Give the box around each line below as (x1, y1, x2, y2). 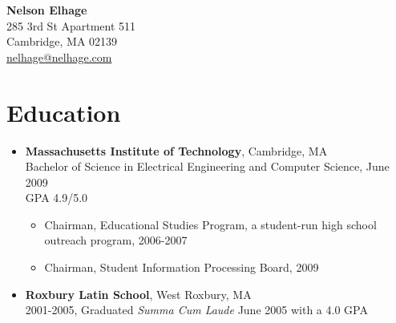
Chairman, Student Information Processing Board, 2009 (44, 259, 319, 276)
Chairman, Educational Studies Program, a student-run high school (44, 216, 377, 232)
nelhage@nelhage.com (6, 48, 112, 65)
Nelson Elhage (6, 2, 87, 18)
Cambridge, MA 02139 (6, 33, 118, 50)
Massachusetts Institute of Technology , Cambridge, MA (25, 142, 328, 159)
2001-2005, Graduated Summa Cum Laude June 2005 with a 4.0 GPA (25, 301, 368, 318)
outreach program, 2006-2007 (44, 232, 188, 248)
